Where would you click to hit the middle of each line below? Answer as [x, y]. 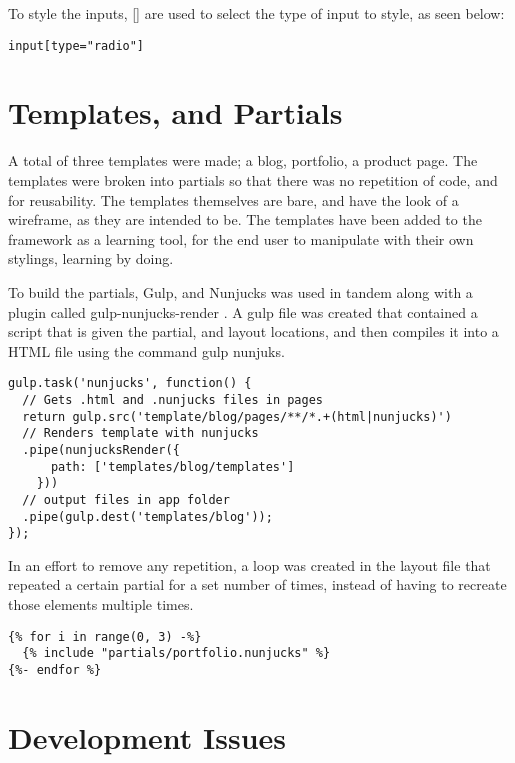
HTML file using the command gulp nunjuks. [146, 350]
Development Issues [147, 736]
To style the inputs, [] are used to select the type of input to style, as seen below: [256, 13]
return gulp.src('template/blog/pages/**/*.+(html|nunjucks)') [237, 416]
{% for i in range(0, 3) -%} [105, 636]
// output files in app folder [126, 499]
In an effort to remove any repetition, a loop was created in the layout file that [249, 564]
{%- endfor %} [55, 669]
